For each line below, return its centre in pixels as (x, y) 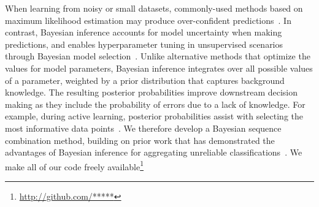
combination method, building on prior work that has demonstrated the (140, 140)
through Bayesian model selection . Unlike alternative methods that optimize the (158, 56)
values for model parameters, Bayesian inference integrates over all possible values (159, 68)
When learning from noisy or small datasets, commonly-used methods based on (154, 8)
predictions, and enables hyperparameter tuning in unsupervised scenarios (144, 44)
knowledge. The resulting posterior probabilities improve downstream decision (152, 92)
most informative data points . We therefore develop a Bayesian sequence (143, 128)
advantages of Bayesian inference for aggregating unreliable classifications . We (154, 152)
